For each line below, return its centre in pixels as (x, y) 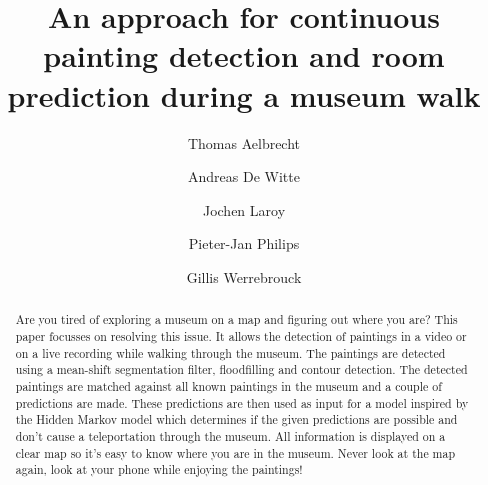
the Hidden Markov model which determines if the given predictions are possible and (236, 419)
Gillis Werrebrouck (244, 276)
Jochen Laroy (244, 209)
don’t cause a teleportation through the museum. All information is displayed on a (230, 435)
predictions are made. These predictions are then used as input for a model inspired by (242, 402)
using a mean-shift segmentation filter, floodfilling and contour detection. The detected (241, 369)
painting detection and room (244, 55)
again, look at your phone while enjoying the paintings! (159, 469)
